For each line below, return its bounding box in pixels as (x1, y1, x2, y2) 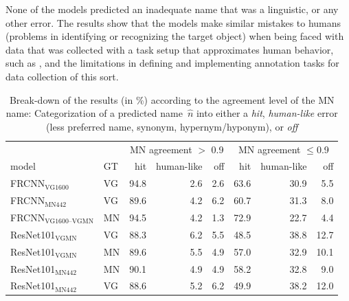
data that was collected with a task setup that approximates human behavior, (5, 42, 334, 56)
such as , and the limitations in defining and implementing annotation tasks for (5, 56, 339, 70)
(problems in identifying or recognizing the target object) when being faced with (5, 29, 344, 43)
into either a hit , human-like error (196, 106, 338, 120)
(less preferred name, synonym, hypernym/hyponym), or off (46, 119, 298, 133)
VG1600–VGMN (45, 218, 94, 225)
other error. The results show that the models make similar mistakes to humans (5, 15, 341, 30)
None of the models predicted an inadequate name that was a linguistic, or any (5, 2, 339, 16)
